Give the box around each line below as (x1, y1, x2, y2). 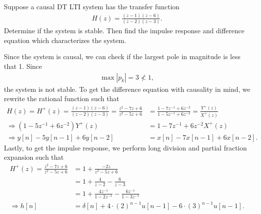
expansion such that (4, 152, 64, 162)
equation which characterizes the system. (4, 35, 126, 45)
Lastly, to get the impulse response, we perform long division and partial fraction (4, 142, 247, 152)
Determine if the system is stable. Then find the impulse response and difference (4, 25, 244, 36)
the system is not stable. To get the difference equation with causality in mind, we (4, 84, 250, 94)
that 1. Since (4, 61, 42, 71)
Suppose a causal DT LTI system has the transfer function (4, 1, 180, 11)
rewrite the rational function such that (4, 93, 119, 104)
